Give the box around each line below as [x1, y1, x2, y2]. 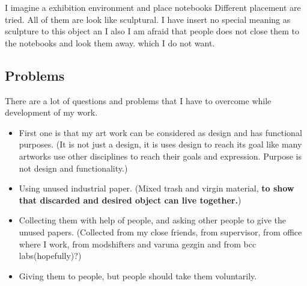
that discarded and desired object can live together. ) [19, 193, 242, 206]
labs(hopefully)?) [19, 249, 82, 262]
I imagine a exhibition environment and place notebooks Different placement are [5, 1, 301, 13]
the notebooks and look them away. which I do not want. [5, 36, 215, 49]
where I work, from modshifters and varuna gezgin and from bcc [19, 237, 257, 250]
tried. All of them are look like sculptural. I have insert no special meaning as [5, 13, 291, 25]
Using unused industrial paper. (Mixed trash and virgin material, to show [19, 182, 294, 194]
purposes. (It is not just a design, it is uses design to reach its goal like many [19, 138, 302, 151]
